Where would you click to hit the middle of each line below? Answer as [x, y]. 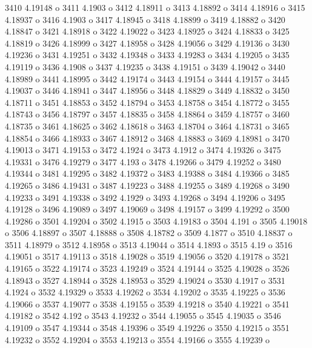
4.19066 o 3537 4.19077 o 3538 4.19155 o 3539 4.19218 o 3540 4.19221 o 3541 [147, 304]
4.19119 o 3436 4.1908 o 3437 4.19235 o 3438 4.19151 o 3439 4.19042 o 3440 [145, 66]
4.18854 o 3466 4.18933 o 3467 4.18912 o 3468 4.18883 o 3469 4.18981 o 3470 [147, 138]
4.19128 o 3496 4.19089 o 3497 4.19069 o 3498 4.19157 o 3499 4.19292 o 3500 [147, 209]
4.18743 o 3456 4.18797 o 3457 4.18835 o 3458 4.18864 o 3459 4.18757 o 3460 [147, 114]
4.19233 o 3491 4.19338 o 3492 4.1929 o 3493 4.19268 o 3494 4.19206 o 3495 [145, 197]
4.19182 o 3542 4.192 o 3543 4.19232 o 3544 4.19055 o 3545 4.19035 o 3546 [143, 316]
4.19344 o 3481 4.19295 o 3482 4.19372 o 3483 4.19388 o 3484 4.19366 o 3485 [147, 173]
